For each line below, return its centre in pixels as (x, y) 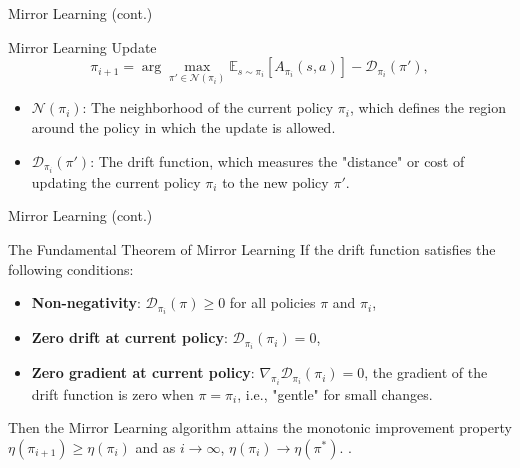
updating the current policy (116, 181)
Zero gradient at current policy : (143, 372)
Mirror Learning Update (82, 46)
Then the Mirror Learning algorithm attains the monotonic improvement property (260, 427)
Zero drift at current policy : (129, 337)
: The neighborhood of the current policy (208, 107)
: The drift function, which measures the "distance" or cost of (277, 160)
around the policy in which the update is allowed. (183, 127)
